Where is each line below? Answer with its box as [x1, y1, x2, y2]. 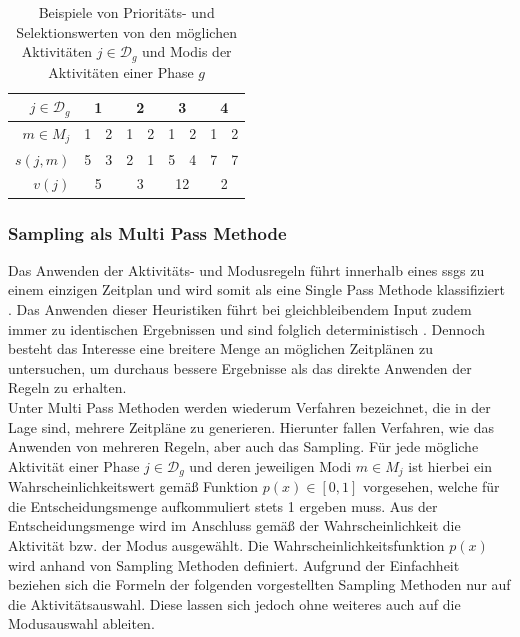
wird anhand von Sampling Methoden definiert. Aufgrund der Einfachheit [8, 554, 460, 575]
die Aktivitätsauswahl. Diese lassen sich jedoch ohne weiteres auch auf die [8, 593, 461, 614]
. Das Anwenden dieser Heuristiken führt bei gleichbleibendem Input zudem [8, 298, 472, 319]
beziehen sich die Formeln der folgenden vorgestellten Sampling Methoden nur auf [8, 574, 511, 595]
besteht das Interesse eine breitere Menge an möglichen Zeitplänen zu [8, 338, 434, 359]
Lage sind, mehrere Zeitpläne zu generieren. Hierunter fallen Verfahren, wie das [8, 416, 494, 437]
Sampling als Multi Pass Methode [8, 220, 287, 245]
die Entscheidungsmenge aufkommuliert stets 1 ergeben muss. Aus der [8, 495, 438, 516]
